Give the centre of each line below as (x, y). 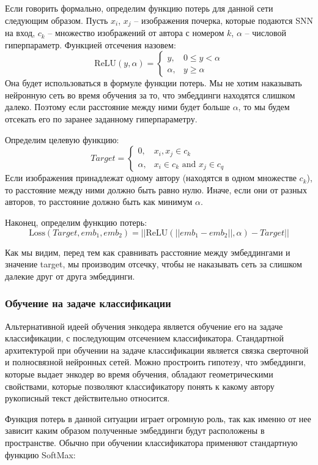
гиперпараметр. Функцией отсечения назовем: (91, 44)
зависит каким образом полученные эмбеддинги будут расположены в (135, 430)
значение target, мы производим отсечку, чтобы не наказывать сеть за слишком (153, 264)
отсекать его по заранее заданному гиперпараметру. (101, 119)
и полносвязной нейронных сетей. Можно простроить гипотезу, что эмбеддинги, (155, 362)
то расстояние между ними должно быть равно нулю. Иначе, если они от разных (156, 189)
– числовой (265, 33)
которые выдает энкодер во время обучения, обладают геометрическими (139, 374)
